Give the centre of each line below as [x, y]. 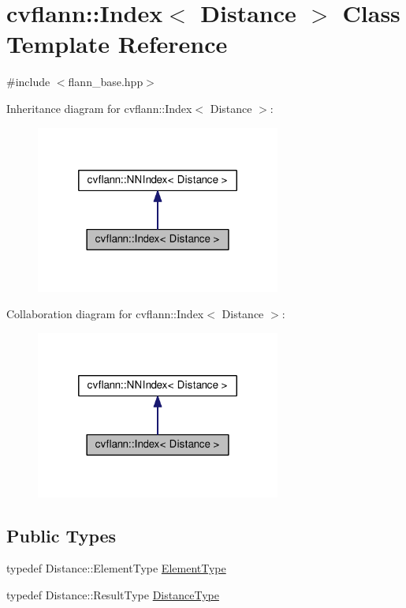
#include [28, 82]
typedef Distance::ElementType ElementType [116, 568]
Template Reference [117, 44]
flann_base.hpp [106, 82]
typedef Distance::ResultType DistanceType [113, 595]
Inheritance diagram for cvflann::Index [99, 108]
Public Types [61, 535]
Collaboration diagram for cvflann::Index [105, 314]
